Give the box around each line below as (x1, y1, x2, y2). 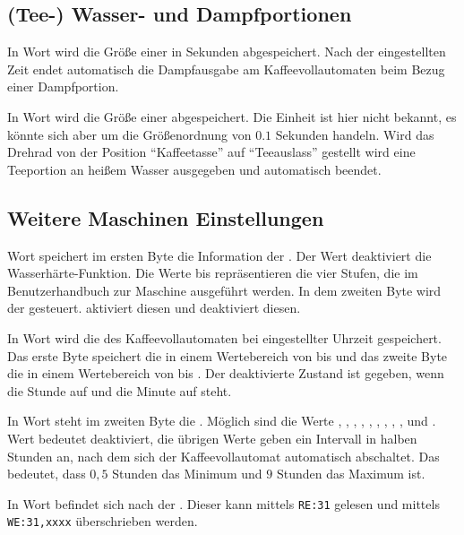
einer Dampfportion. (7, 77, 119, 96)
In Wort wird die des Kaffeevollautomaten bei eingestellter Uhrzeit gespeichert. (7, 328, 442, 347)
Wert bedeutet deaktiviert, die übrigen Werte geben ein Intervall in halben (7, 428, 417, 447)
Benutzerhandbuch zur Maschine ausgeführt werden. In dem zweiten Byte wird (7, 280, 442, 299)
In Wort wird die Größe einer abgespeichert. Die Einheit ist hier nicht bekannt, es (7, 107, 457, 125)
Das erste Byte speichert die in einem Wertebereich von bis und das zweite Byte (7, 346, 448, 365)
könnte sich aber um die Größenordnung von (7, 125, 252, 143)
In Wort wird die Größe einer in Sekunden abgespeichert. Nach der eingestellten (7, 42, 446, 61)
